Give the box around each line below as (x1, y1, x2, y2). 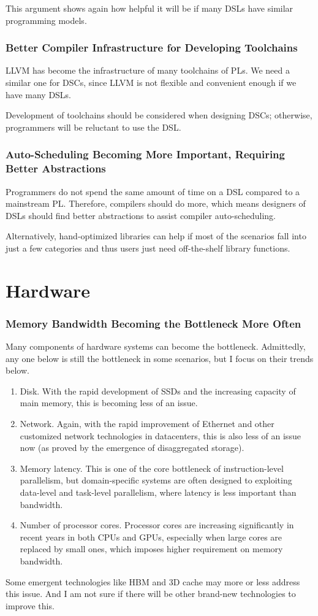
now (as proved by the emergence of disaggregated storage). (20, 441, 244, 454)
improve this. (6, 599, 55, 612)
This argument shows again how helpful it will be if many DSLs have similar (6, 2, 293, 14)
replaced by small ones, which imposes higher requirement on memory (20, 542, 283, 555)
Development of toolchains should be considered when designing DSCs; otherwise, (6, 109, 312, 121)
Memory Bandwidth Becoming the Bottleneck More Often (6, 315, 301, 331)
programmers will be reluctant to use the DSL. (6, 120, 181, 133)
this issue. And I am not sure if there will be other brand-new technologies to (6, 587, 296, 600)
